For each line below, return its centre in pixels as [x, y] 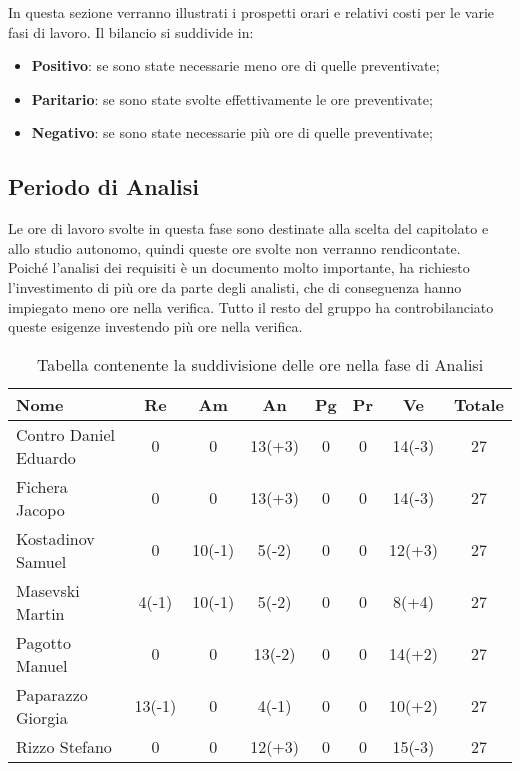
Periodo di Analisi [104, 186]
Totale [478, 404]
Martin [40, 613]
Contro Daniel [65, 434]
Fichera [42, 486]
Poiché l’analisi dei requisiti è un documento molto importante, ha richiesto [239, 267]
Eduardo [46, 457]
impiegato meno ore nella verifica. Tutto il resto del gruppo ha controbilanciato [251, 306]
